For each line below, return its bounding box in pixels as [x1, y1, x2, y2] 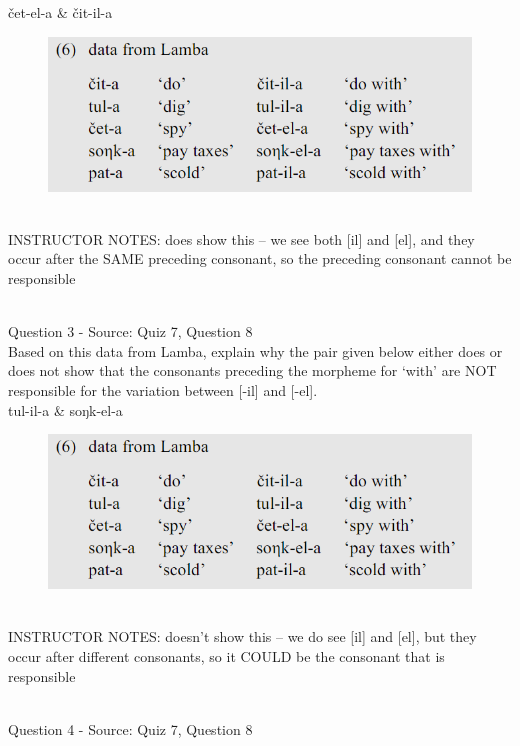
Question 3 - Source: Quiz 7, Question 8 [8, 321, 253, 342]
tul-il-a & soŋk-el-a [8, 399, 123, 420]
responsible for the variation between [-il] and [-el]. [8, 379, 318, 400]
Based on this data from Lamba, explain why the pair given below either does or [8, 340, 503, 361]
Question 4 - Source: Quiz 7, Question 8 [8, 718, 253, 739]
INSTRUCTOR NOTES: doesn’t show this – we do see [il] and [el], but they [8, 626, 477, 647]
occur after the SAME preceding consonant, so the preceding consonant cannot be [8, 248, 512, 269]
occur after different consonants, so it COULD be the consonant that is [8, 645, 445, 666]
